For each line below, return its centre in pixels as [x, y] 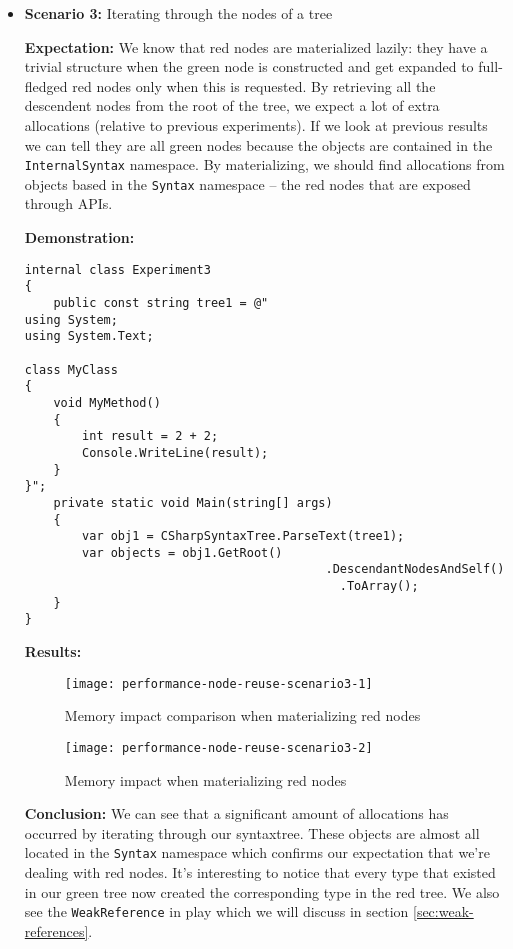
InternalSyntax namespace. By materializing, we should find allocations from [264, 164]
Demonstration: [79, 237]
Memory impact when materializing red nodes [205, 779]
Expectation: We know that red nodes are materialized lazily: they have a [256, 46]
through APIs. [68, 203]
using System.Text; [89, 336]
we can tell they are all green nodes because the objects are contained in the [258, 144]
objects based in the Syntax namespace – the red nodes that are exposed [247, 183]
